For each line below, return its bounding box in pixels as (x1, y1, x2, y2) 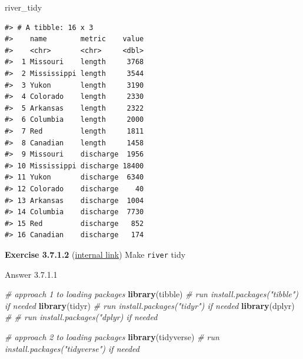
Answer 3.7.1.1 (5, 268, 58, 280)
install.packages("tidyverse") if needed (5, 342, 139, 354)
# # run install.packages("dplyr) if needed (5, 311, 158, 323)
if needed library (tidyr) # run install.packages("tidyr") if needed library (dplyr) (5, 299, 295, 311)
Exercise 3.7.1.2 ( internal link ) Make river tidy (5, 248, 186, 260)
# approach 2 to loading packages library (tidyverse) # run (5, 330, 219, 343)
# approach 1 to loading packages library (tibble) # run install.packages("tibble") (5, 288, 298, 300)
